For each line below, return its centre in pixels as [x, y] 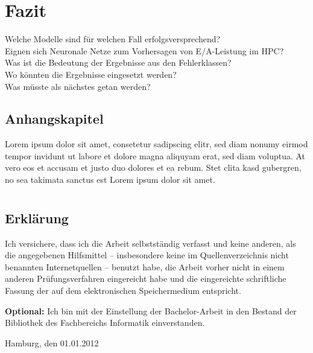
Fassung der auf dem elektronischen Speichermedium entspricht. [123, 291]
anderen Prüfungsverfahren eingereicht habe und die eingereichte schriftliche [146, 278]
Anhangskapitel [54, 119]
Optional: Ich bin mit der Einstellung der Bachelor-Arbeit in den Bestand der [151, 310]
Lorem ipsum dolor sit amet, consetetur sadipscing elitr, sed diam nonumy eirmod [156, 144]
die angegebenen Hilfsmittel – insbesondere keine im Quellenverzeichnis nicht [147, 255]
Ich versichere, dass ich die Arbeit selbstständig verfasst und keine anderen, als [150, 243]
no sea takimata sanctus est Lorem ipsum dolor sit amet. [110, 180]
